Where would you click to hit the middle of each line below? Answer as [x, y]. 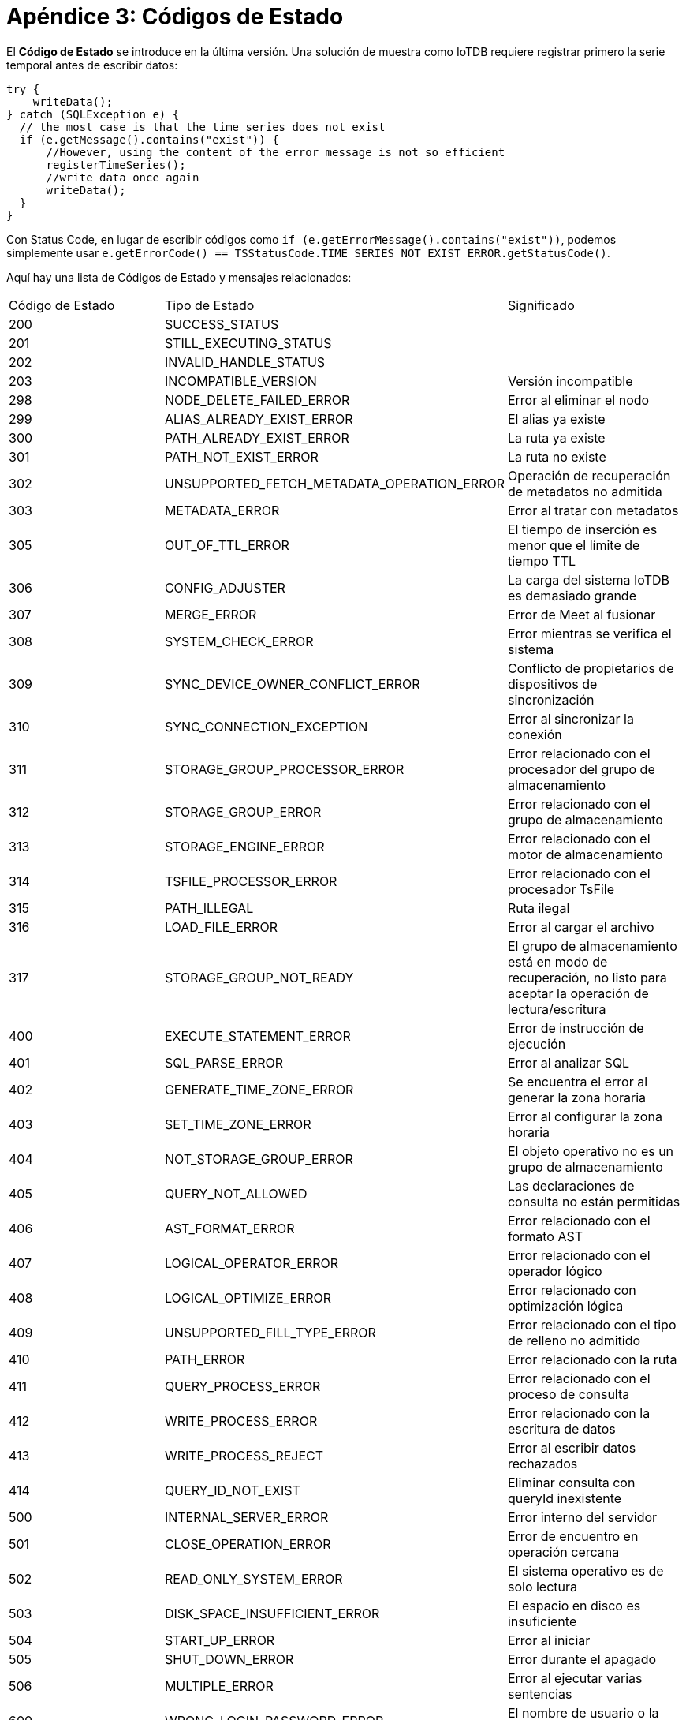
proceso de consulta [569, 1394]
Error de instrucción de [576, 1028]
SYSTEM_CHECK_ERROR [239, 641]
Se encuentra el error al [578, 1081]
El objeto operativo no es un [591, 1151]
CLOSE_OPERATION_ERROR [248, 1544]
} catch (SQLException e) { [93, 114]
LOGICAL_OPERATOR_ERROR [252, 1263]
